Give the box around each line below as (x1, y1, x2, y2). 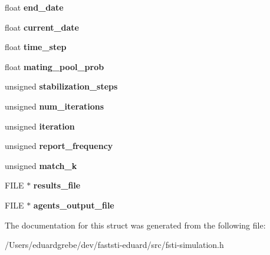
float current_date (5, 21, 79, 33)
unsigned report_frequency (5, 140, 113, 152)
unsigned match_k (5, 159, 77, 171)
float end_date (5, 1, 64, 13)
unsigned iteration (5, 120, 75, 132)
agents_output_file (33, 198, 114, 211)
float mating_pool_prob (5, 60, 104, 72)
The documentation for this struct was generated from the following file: (5, 218, 266, 231)
